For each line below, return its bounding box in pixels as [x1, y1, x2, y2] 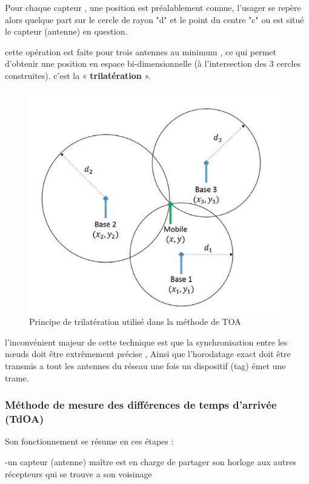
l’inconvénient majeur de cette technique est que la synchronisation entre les [5, 335, 288, 348]
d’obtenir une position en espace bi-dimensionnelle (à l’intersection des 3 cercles [5, 57, 301, 70]
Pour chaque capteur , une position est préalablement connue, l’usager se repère [5, 1, 301, 13]
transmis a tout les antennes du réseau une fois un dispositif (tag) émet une [5, 360, 286, 372]
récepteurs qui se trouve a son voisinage [5, 467, 152, 480]
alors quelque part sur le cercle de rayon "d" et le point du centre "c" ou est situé [5, 13, 304, 26]
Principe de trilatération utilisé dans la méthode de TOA [29, 315, 241, 328]
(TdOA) [5, 411, 44, 426]
